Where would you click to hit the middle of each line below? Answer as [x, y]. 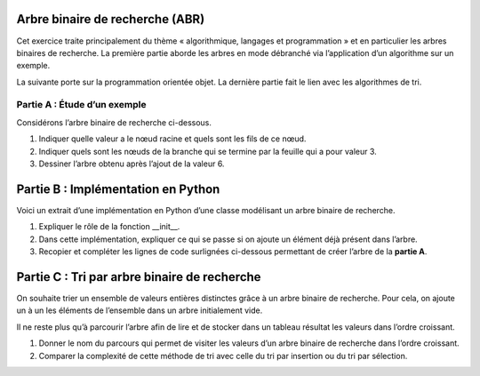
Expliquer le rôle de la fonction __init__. [109, 227]
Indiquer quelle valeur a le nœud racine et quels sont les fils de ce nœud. [172, 139]
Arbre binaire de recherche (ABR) [111, 19]
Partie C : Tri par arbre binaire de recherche [139, 277]
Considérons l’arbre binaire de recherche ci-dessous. [114, 122]
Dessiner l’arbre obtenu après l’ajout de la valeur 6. [132, 164]
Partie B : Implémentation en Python [118, 189]
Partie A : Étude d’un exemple [81, 105]
